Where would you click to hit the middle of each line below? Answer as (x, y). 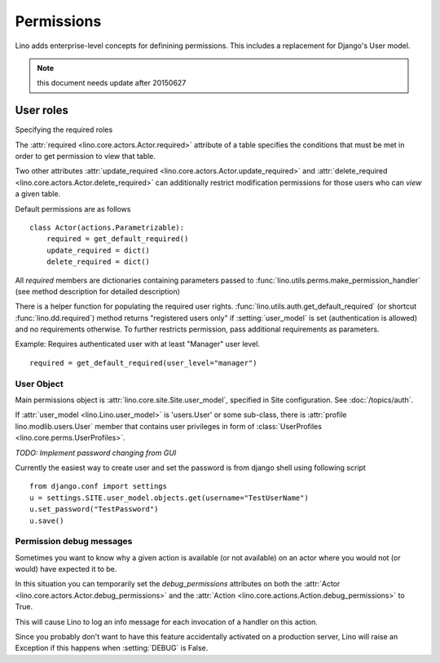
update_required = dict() (98, 250)
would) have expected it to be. (66, 569)
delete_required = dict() (98, 262)
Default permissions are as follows (73, 209)
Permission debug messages (74, 542)
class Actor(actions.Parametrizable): (107, 227)
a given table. (38, 194)
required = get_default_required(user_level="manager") (143, 363)
